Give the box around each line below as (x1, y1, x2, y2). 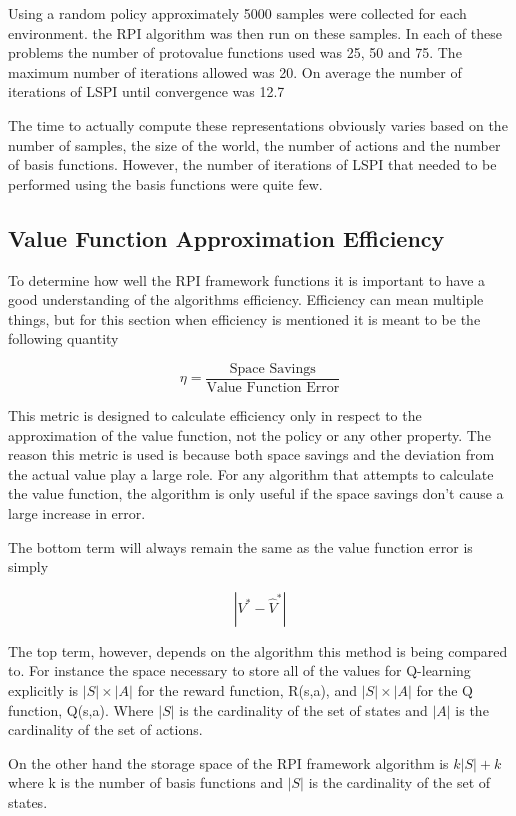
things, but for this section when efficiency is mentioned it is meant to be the (8, 308, 481, 329)
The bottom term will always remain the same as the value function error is (8, 536, 473, 557)
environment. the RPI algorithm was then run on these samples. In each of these (8, 22, 502, 43)
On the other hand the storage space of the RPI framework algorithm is (8, 752, 449, 773)
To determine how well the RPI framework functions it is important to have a (8, 269, 486, 290)
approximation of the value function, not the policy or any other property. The (8, 424, 491, 445)
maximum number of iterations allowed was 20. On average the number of (8, 61, 462, 82)
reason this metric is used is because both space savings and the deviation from (8, 444, 495, 465)
